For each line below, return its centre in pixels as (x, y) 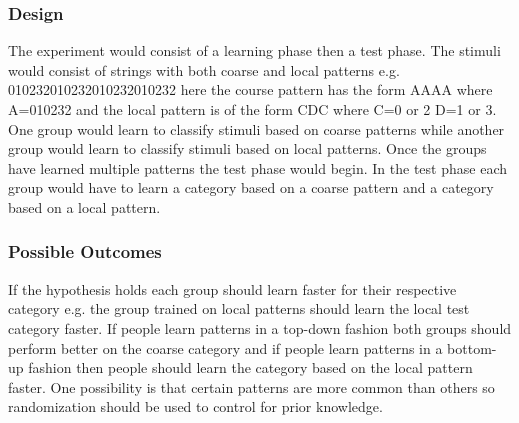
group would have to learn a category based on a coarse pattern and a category (251, 187)
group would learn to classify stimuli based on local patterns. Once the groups (247, 148)
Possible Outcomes (85, 251)
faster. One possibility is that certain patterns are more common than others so (251, 386)
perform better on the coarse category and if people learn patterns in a (225, 347)
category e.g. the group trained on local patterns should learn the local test (239, 308)
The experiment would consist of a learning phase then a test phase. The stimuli (254, 50)
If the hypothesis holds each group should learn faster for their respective (232, 288)
